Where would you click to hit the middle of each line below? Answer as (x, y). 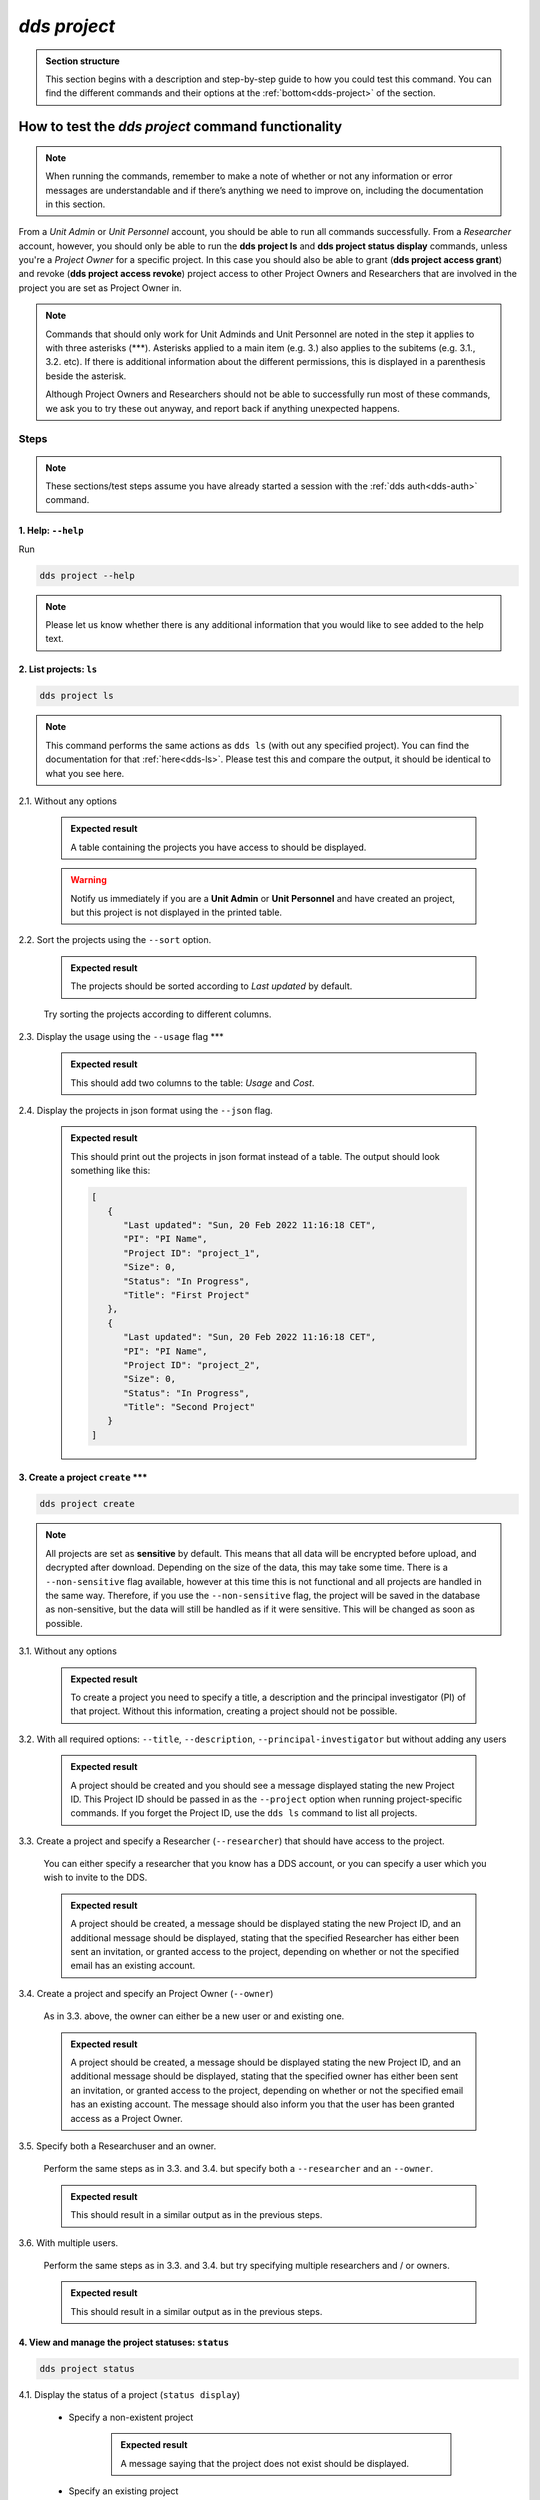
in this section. (75, 204)
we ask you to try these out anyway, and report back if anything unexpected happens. (222, 408)
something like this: (110, 1171)
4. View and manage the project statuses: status (124, 2342)
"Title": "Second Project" (189, 1407)
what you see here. (85, 773)
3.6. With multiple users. (68, 2242)
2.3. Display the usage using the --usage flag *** (121, 1036)
